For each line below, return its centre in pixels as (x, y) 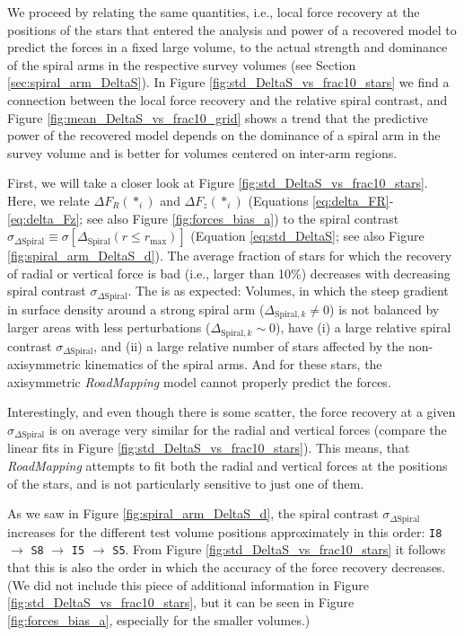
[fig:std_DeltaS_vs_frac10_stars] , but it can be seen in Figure (181, 602)
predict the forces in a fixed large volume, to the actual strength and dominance (228, 47)
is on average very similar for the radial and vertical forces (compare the (248, 429)
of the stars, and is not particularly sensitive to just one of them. (186, 483)
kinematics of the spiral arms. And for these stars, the (233, 364)
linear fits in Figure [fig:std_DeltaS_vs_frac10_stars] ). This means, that (209, 448)
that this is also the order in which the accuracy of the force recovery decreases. (227, 566)
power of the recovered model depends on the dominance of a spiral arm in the (224, 135)
